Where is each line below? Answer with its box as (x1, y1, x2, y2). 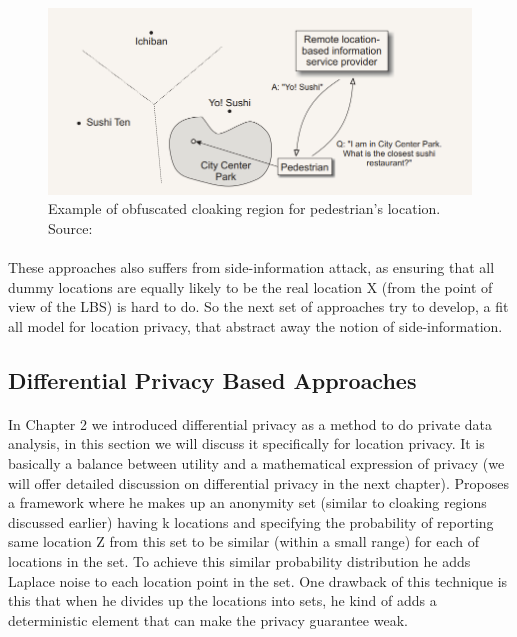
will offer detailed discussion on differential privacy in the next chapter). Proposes (8, 472, 509, 493)
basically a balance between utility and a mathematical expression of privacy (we (8, 453, 505, 474)
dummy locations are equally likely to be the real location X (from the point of (8, 276, 493, 297)
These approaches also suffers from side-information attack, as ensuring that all (8, 257, 495, 278)
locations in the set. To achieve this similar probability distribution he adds (8, 551, 471, 572)
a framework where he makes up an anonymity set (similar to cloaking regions (8, 492, 487, 513)
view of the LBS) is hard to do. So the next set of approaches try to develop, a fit (8, 296, 509, 317)
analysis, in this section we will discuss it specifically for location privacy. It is (8, 433, 485, 454)
